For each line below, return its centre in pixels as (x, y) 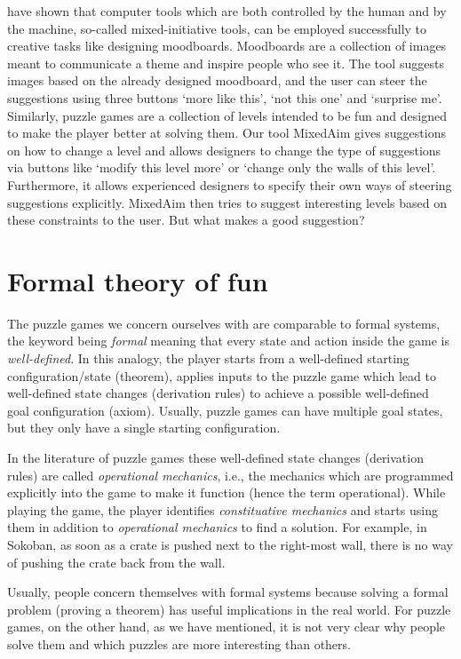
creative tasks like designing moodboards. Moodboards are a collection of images (227, 46)
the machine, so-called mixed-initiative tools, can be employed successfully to (217, 28)
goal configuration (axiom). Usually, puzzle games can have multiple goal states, (225, 410)
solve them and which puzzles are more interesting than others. (179, 643)
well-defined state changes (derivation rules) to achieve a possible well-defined (218, 393)
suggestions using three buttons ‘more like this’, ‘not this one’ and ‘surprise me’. (225, 97)
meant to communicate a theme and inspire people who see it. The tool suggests (226, 63)
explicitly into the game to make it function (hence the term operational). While (227, 492)
